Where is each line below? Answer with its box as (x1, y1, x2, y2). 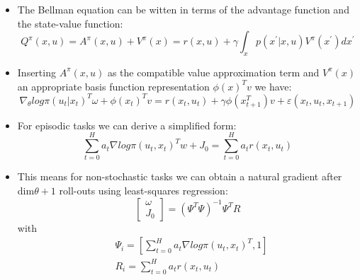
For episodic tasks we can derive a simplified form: (17, 117, 237, 132)
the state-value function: (17, 16, 123, 30)
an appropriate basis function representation (17, 78, 210, 93)
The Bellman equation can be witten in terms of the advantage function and (17, 2, 349, 16)
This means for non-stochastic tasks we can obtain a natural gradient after (17, 169, 342, 184)
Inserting (17, 64, 56, 79)
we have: (254, 78, 292, 93)
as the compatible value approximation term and (107, 64, 320, 79)
